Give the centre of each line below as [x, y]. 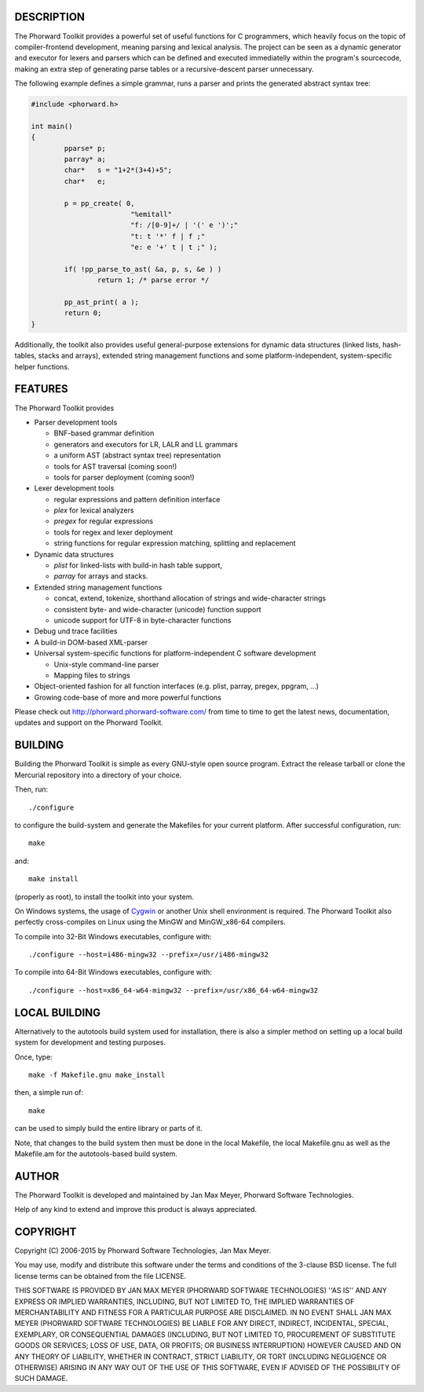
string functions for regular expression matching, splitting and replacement [175, 543]
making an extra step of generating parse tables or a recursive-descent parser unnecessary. [164, 69]
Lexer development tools [74, 488]
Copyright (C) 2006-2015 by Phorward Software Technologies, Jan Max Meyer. [143, 1251]
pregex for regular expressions [103, 521]
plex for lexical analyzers [94, 510]
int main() [52, 126]
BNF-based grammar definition [104, 433]
